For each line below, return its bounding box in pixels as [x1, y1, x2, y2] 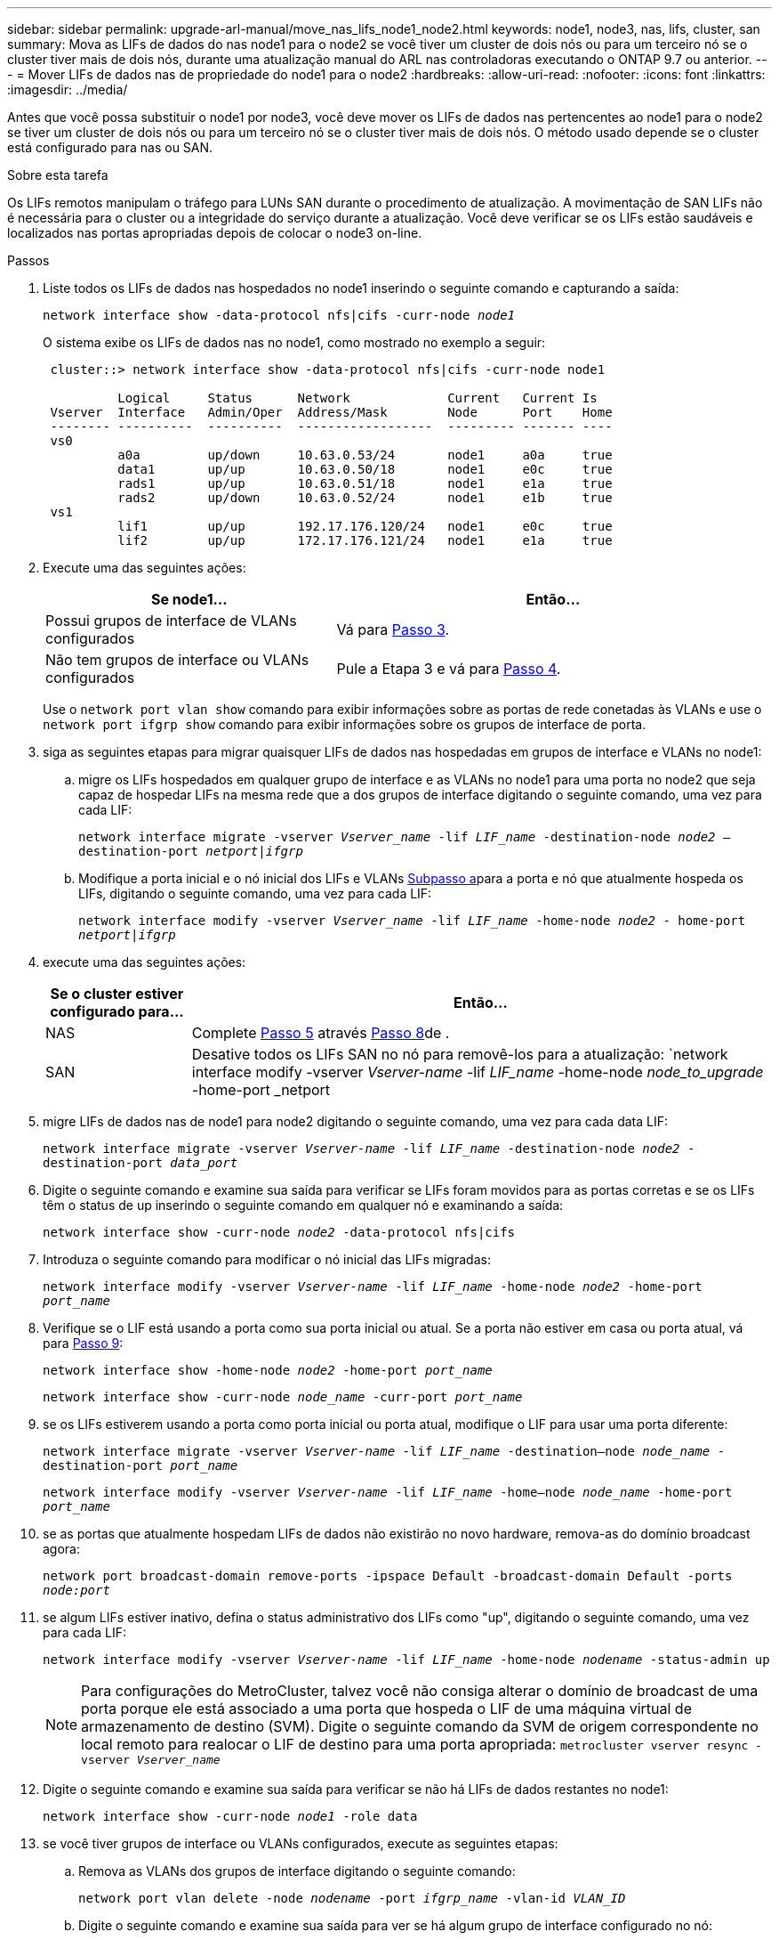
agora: [43, 1541, 81, 1556]
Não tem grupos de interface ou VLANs [45, 651, 309, 669]
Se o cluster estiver [50, 985, 184, 1002]
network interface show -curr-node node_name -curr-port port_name [43, 1390, 523, 1404]
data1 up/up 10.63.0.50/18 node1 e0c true [117, 462, 613, 476]
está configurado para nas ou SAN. [7, 140, 213, 155]
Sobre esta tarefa [7, 167, 108, 183]
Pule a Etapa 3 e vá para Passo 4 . [336, 660, 561, 678]
